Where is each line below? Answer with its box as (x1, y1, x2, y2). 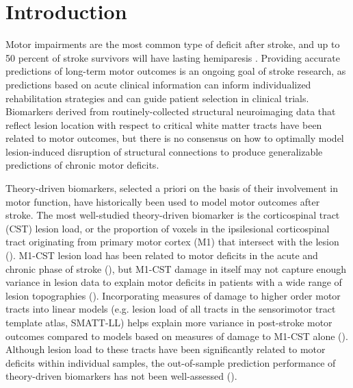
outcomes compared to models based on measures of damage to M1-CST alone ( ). (5, 328, 348, 343)
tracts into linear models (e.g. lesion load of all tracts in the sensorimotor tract (5, 302, 336, 316)
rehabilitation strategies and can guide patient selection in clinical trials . (5, 90, 309, 105)
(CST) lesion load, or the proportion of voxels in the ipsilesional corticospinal (5, 221, 330, 235)
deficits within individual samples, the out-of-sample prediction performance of (5, 355, 336, 369)
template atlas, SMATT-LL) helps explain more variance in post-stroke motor (5, 315, 332, 329)
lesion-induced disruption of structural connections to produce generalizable (5, 144, 323, 158)
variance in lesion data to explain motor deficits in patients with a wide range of (5, 275, 342, 289)
